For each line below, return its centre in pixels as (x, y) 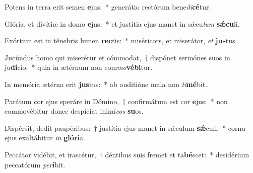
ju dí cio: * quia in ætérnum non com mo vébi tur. (79, 67)
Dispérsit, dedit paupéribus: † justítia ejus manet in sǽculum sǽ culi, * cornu (125, 127)
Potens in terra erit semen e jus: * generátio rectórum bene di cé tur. (108, 7)
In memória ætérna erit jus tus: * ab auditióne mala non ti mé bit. (106, 84)
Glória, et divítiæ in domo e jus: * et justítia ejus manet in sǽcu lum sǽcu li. (122, 23)
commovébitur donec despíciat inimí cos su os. (74, 111)
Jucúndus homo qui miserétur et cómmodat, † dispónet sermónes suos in (117, 57)
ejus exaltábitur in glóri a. (45, 138)
